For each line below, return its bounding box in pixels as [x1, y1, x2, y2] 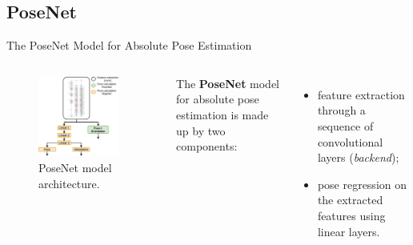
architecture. [38, 175, 100, 191]
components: [176, 138, 238, 155]
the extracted [317, 191, 383, 208]
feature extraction [317, 86, 405, 102]
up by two [176, 122, 226, 139]
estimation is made [176, 106, 269, 122]
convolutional [317, 133, 383, 150]
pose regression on [317, 175, 407, 192]
